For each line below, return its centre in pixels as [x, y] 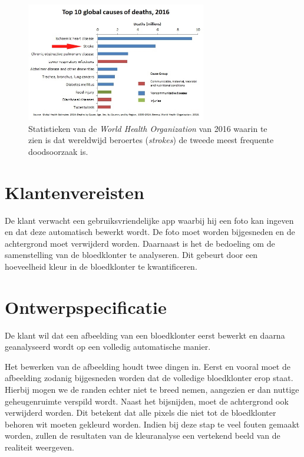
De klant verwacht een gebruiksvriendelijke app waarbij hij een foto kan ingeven [149, 220]
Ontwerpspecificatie [86, 307]
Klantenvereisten [75, 192]
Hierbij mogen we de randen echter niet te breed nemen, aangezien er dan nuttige [152, 389]
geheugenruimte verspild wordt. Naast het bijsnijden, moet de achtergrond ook [147, 401]
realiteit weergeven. [39, 447]
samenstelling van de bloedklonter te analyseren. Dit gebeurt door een [131, 255]
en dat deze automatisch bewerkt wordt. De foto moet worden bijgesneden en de [150, 232]
